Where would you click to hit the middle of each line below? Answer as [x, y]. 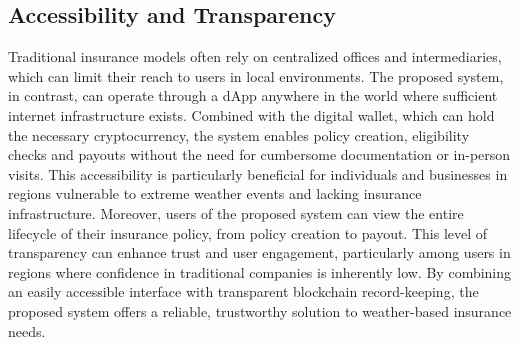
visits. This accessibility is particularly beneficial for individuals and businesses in [258, 173]
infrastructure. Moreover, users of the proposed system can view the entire [236, 212]
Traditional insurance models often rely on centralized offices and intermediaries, [255, 56]
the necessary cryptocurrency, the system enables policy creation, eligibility [239, 134]
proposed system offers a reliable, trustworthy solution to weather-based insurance [260, 310]
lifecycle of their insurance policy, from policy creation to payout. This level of [248, 232]
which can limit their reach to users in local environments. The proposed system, [256, 75]
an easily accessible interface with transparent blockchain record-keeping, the [243, 291]
